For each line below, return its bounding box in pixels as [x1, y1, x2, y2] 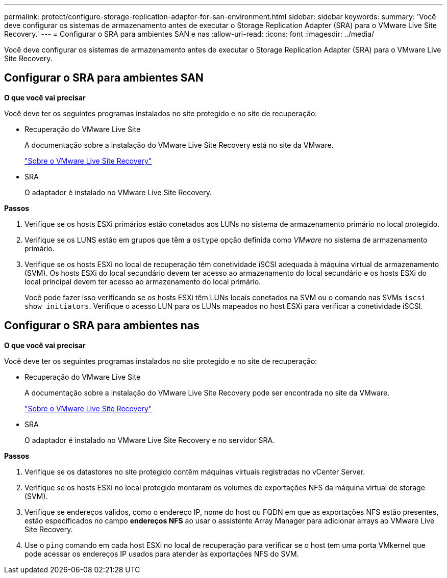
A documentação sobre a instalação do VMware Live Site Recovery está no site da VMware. [24, 140, 334, 149]
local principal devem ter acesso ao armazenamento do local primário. [24, 277, 261, 286]
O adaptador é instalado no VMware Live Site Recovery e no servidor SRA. [24, 435, 275, 444]
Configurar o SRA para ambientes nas [4, 319, 200, 332]
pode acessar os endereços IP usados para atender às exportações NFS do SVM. [24, 549, 299, 558]
